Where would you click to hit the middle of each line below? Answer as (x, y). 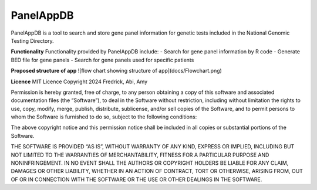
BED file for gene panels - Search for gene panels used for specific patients (102, 60)
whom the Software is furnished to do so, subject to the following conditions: (104, 117)
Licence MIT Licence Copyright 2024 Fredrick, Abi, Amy (79, 82)
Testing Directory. (32, 40)
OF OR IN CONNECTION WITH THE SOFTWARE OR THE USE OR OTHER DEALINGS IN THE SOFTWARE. (136, 179)
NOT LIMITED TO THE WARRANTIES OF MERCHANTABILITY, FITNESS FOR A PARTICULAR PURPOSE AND (140, 155)
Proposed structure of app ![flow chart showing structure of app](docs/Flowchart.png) (117, 71)
